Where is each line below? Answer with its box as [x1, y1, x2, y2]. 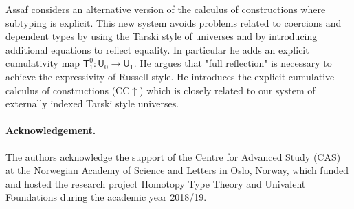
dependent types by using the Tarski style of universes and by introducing [5, 29, 318, 43]
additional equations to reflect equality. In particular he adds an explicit [5, 42, 309, 56]
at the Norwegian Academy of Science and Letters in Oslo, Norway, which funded [5, 163, 349, 177]
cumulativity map [5, 56, 80, 70]
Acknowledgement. [5, 123, 96, 137]
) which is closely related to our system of [140, 82, 316, 97]
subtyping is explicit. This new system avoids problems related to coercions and [5, 15, 342, 30]
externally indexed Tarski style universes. [5, 96, 179, 111]
